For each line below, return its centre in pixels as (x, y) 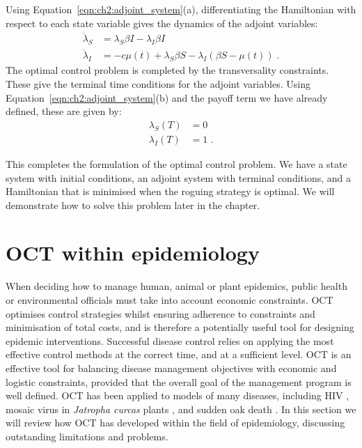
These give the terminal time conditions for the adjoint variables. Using (158, 84)
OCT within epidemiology (133, 253)
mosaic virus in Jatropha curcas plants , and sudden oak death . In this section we (181, 409)
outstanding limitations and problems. (87, 436)
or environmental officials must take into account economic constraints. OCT (170, 300)
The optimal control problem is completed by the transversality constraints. (167, 70)
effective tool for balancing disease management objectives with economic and (171, 368)
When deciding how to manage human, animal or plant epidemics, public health (176, 286)
